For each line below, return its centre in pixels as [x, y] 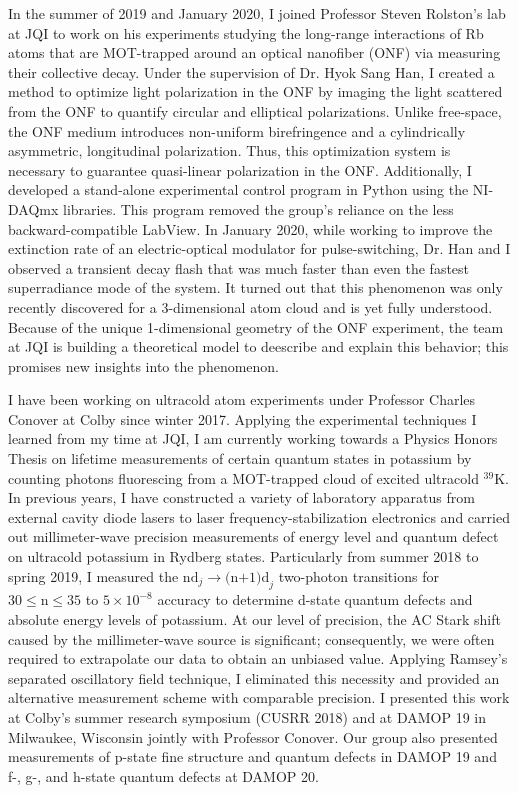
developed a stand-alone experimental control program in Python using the [238, 189]
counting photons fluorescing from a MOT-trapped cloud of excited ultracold [243, 477]
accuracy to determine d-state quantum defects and [315, 599]
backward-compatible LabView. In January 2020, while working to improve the [250, 228]
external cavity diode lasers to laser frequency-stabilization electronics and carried [259, 516]
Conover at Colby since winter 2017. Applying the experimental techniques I [242, 418]
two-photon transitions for [358, 575]
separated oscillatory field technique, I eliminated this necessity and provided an [254, 677]
